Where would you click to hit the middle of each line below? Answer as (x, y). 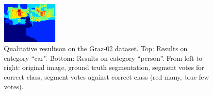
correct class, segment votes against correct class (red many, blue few (106, 76)
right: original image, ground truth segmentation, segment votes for (104, 67)
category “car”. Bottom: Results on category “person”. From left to (103, 58)
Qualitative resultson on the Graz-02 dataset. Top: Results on (96, 48)
